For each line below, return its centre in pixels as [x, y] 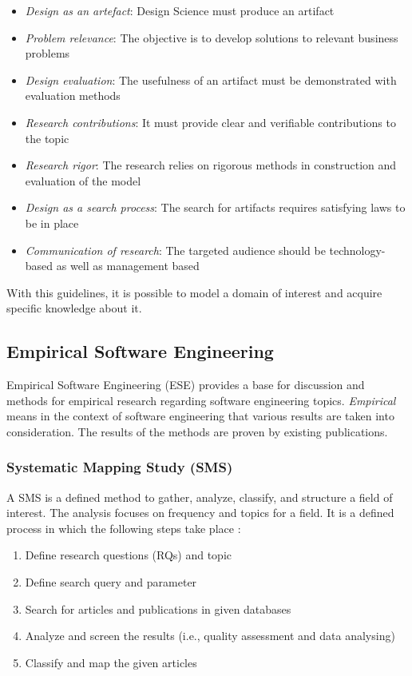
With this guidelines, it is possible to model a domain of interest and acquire [194, 292]
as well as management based [128, 266]
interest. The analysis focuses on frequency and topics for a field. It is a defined [200, 513]
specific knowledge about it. [74, 308]
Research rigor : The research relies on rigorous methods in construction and [211, 165]
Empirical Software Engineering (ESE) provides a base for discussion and [186, 385]
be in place [52, 223]
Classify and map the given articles [111, 662]
